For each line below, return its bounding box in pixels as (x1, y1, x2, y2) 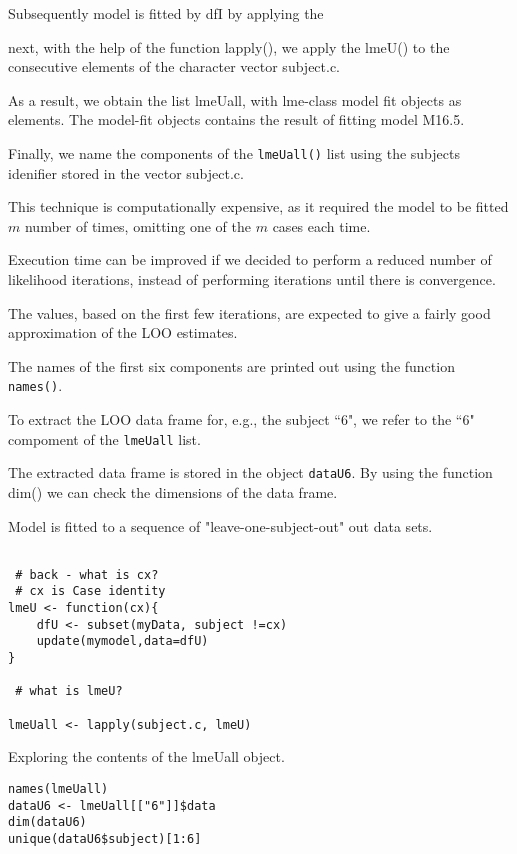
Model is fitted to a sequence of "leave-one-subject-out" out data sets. (8, 515, 433, 536)
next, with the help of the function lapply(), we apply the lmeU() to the (8, 36, 450, 57)
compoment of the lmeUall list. (8, 428, 201, 449)
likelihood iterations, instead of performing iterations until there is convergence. (8, 269, 496, 289)
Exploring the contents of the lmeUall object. (8, 746, 285, 767)
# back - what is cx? (15, 567, 159, 582)
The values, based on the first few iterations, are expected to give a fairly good (8, 302, 491, 323)
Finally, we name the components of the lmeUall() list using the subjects (8, 142, 460, 163)
